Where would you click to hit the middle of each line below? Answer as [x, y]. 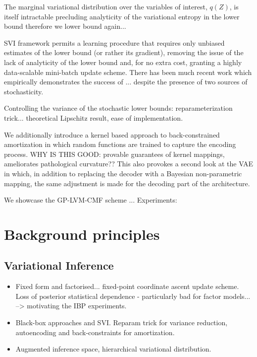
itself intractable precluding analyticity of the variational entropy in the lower [122, 16]
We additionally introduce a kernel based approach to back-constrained [112, 134]
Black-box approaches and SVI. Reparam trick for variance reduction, [122, 322]
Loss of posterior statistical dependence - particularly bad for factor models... [133, 296]
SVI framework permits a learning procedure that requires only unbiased [114, 42]
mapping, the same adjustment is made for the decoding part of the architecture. [127, 183]
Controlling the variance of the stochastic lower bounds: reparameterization [118, 108]
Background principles [82, 234]
